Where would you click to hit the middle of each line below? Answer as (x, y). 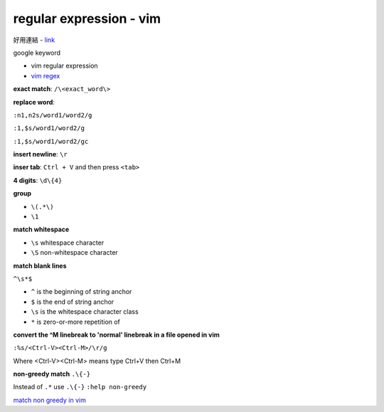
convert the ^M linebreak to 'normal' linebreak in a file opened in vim (117, 334)
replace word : (34, 102)
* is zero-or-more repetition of (76, 322)
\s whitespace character (68, 243)
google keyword (37, 53)
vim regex (46, 75)
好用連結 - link (34, 40)
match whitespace (41, 229)
